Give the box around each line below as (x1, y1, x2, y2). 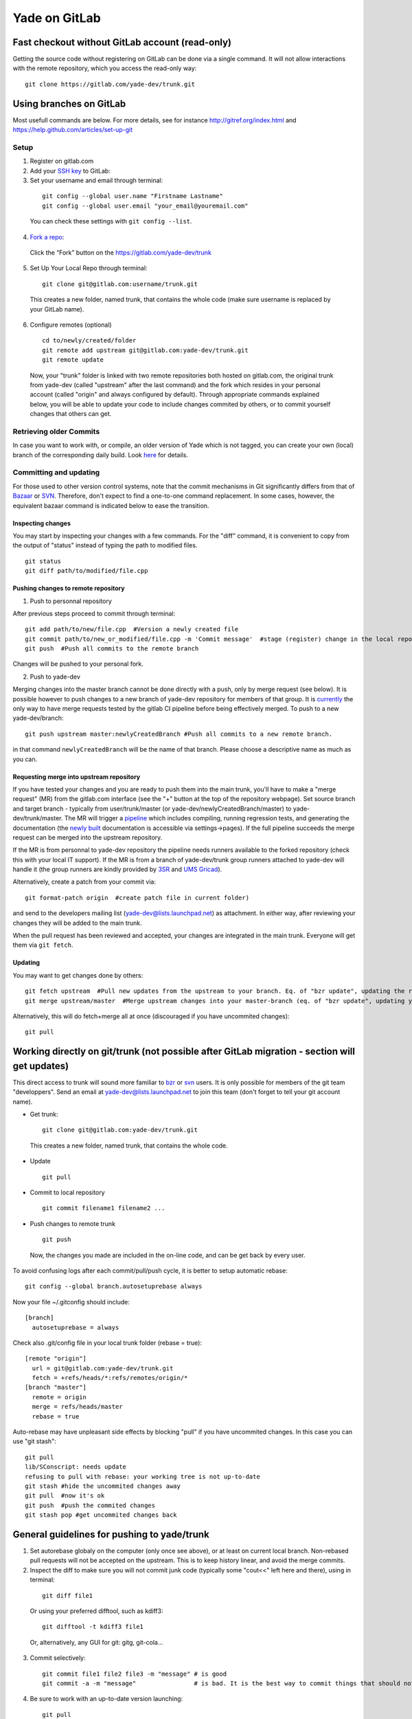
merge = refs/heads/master (32, 1403, 123, 1411)
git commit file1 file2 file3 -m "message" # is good (42, 1669, 227, 1678)
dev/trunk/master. (12, 814, 63, 822)
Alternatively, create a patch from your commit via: (12, 877, 156, 886)
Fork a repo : (30, 232, 65, 241)
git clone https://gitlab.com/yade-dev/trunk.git (25, 80, 196, 88)
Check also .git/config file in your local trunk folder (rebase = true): (12, 1338, 203, 1347)
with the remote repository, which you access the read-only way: (12, 64, 197, 72)
